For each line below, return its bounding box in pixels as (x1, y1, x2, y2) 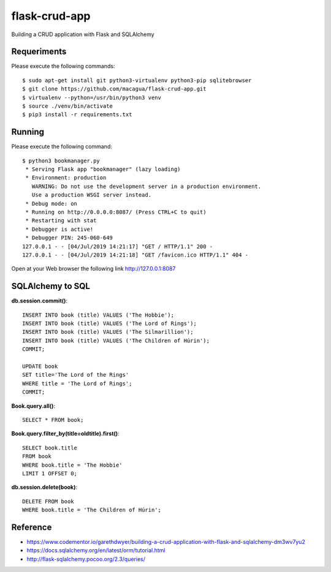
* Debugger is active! (25, 225, 94, 233)
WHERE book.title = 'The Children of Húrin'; (22, 506, 162, 514)
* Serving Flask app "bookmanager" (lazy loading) (25, 166, 181, 173)
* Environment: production (25, 175, 107, 181)
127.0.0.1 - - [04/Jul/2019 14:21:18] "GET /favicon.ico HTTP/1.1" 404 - (22, 252, 249, 258)
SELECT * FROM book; (22, 416, 84, 423)
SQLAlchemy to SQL (11, 281, 90, 292)
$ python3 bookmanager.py (22, 157, 101, 164)
